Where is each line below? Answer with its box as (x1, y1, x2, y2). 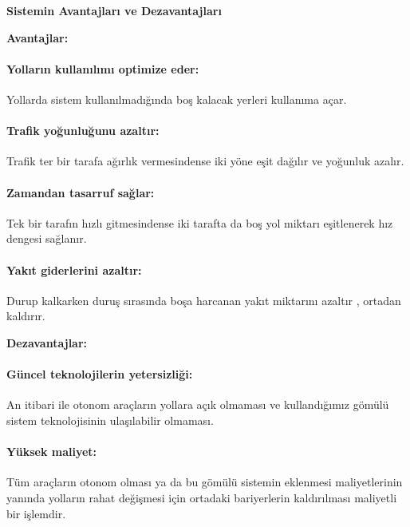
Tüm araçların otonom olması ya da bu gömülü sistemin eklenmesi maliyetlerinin (6, 474, 403, 490)
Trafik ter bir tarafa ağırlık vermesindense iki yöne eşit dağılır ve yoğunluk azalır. (6, 153, 404, 169)
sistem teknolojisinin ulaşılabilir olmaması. (6, 411, 214, 428)
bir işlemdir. (6, 505, 66, 521)
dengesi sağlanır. (6, 230, 87, 247)
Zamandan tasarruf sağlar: (6, 184, 155, 200)
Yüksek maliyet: (6, 443, 97, 460)
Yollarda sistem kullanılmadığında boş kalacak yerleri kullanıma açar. (6, 90, 347, 107)
